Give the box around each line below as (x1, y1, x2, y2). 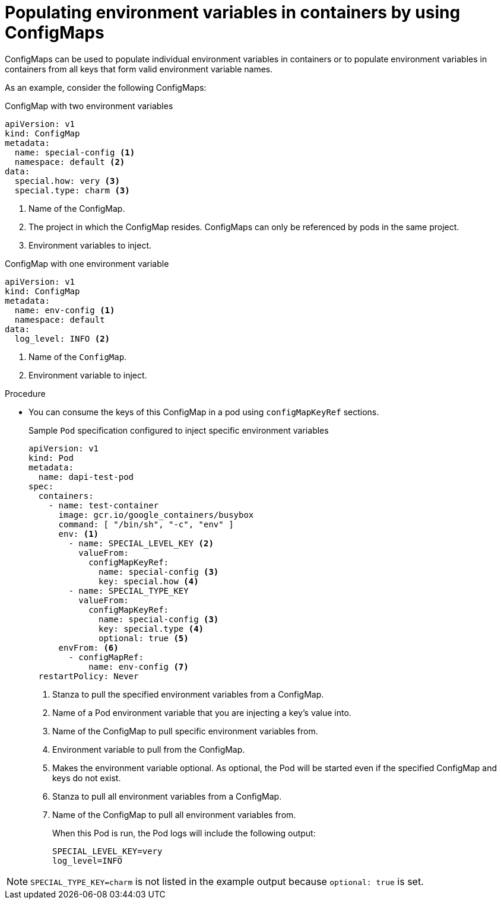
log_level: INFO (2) (14, 333, 110, 343)
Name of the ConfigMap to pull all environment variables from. (52, 809, 296, 820)
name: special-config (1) (14, 147, 135, 157)
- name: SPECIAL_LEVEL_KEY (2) (68, 538, 214, 548)
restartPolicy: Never (38, 671, 139, 681)
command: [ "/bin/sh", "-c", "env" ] (58, 519, 234, 529)
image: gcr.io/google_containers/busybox (58, 510, 254, 520)
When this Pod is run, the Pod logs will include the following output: (52, 827, 316, 838)
